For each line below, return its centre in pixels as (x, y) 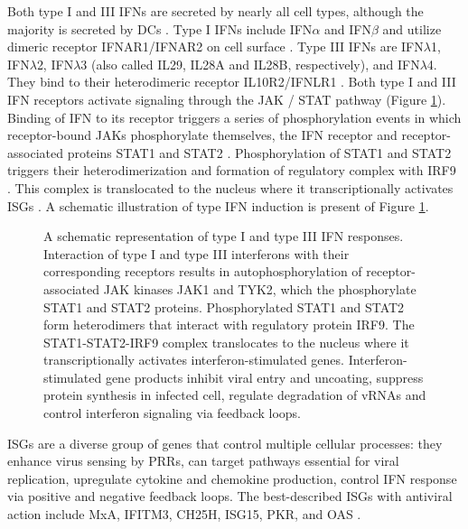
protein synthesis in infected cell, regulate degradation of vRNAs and (235, 395)
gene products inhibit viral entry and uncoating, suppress (264, 377)
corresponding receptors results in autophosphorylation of (203, 271)
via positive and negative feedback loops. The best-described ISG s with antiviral (230, 496)
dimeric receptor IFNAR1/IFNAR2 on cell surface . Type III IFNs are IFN (215, 46)
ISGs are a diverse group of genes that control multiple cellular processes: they (225, 443)
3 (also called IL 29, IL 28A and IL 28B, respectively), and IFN (250, 64)
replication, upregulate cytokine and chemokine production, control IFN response (232, 478)
